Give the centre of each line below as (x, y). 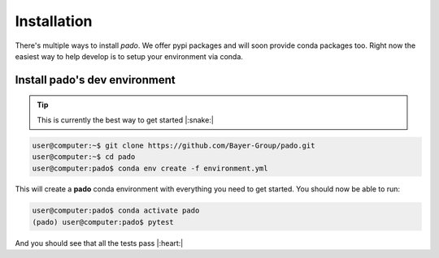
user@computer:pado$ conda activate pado (116, 211)
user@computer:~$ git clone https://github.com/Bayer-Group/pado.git (174, 145)
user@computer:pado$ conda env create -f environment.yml (150, 168)
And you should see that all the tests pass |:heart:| (99, 243)
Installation (54, 21)
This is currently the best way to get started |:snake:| (126, 120)
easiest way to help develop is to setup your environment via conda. (129, 56)
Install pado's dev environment (95, 80)
